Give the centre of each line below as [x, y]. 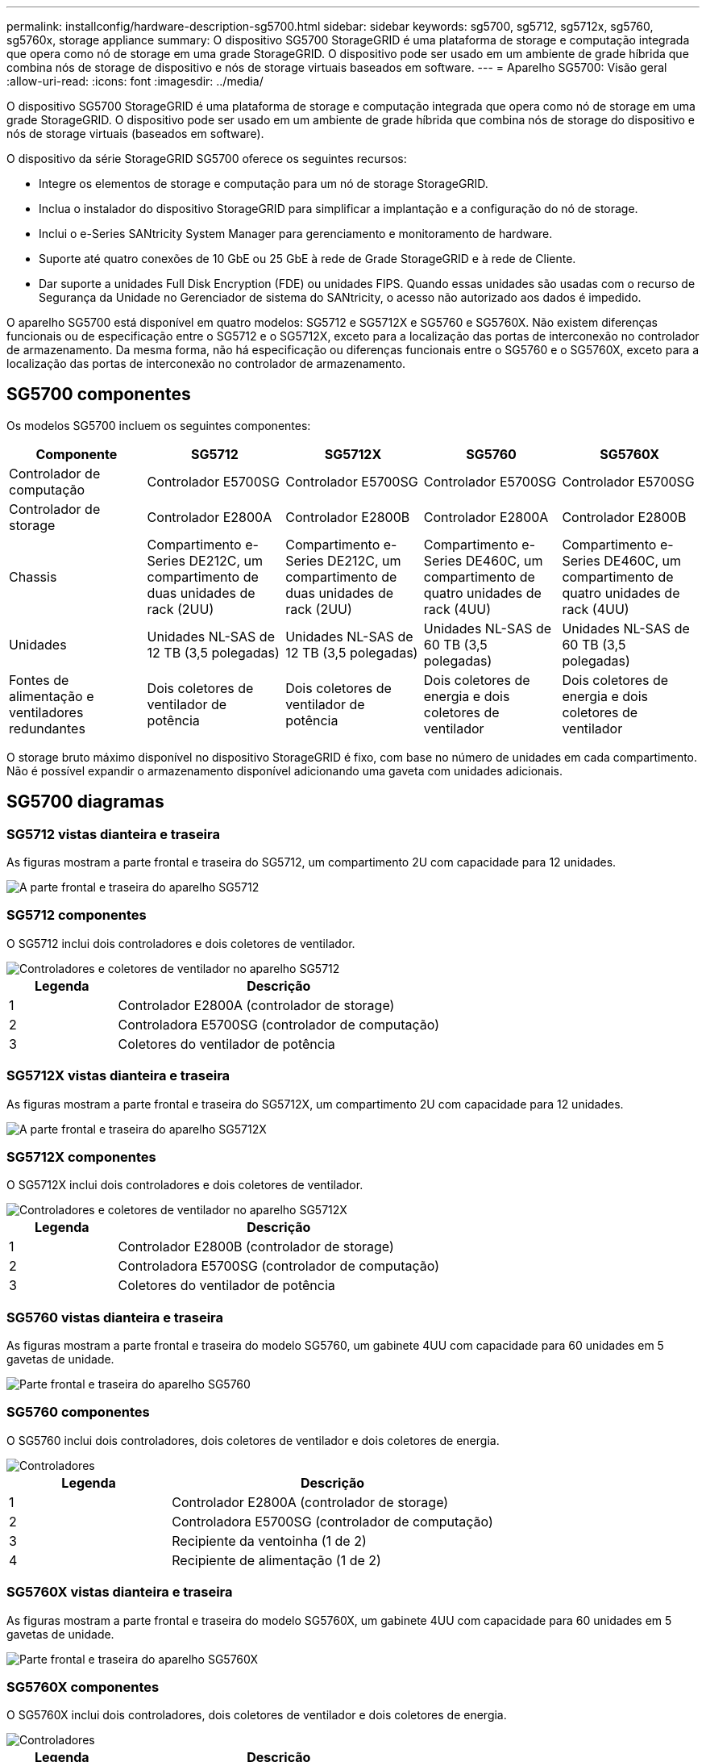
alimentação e [52, 696]
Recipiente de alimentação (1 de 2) [276, 1560]
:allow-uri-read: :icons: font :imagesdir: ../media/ [135, 81]
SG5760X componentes [83, 1687]
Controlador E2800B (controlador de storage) [256, 1247]
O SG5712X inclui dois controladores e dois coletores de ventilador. [185, 1185]
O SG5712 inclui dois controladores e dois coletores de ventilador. [181, 943]
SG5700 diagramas [85, 802]
